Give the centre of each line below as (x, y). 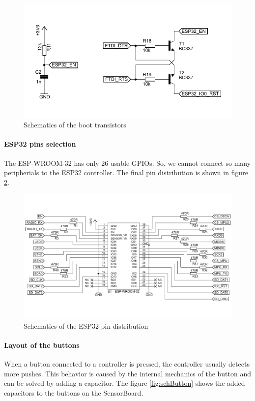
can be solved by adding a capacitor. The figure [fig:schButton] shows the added (125, 383)
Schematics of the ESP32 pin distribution (86, 325)
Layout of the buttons (42, 345)
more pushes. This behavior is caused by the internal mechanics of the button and (128, 373)
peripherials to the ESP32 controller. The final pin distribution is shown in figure (126, 172)
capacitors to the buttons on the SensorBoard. (74, 392)
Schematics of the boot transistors (75, 125)
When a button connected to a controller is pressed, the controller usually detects (127, 364)
